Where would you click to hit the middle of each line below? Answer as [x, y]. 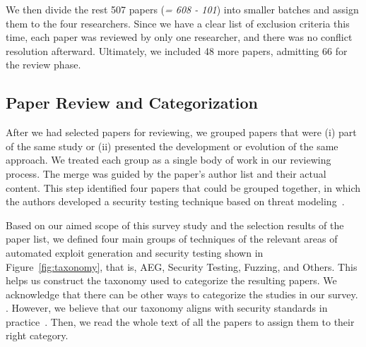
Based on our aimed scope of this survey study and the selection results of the [175, 225]
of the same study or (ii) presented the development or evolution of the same [172, 146]
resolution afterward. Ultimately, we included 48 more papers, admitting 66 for [177, 50]
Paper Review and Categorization [132, 103]
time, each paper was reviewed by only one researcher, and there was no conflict [179, 37]
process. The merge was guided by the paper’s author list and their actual [166, 173]
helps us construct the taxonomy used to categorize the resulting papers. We [171, 280]
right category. [37, 335]
